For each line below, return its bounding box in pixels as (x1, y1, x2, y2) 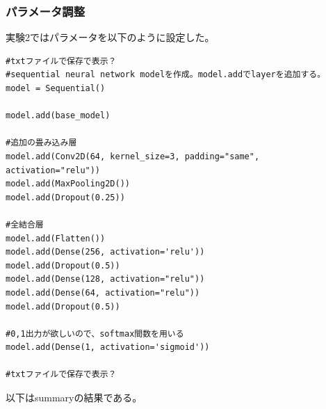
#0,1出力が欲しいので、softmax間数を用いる (6, 328, 184, 339)
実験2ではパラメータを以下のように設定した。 (6, 30, 215, 45)
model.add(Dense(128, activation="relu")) (6, 274, 205, 284)
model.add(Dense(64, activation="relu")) (6, 287, 200, 298)
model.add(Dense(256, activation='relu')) (6, 247, 205, 257)
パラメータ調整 (6, 2, 85, 19)
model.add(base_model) (6, 111, 111, 121)
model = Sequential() (6, 83, 106, 93)
